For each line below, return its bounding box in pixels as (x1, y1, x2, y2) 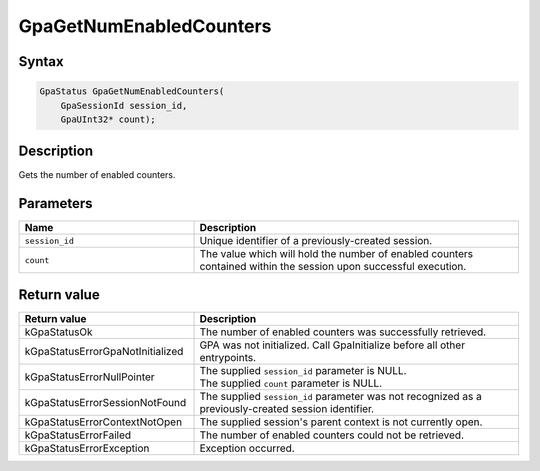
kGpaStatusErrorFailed (24, 428, 132, 442)
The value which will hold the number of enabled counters (199, 247, 474, 261)
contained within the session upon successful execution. (199, 260, 467, 274)
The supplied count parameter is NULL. (199, 376, 383, 390)
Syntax (18, 53, 64, 70)
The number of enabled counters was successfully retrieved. (199, 325, 487, 339)
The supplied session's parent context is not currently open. (199, 415, 483, 429)
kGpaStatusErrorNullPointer (24, 370, 155, 384)
